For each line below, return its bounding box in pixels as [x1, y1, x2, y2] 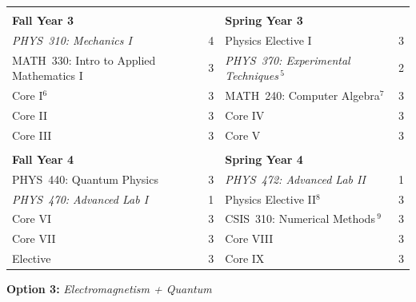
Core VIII [225, 230, 274, 247]
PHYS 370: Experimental [225, 51, 350, 68]
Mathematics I [12, 67, 83, 84]
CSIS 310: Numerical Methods [225, 210, 375, 227]
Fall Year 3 [12, 12, 74, 28]
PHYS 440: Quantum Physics [12, 170, 158, 187]
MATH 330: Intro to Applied [12, 51, 156, 68]
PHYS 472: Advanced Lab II [225, 170, 366, 187]
